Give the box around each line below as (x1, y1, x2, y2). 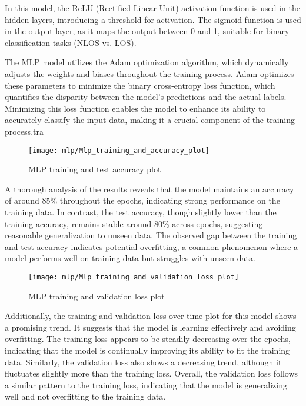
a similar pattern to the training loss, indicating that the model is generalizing (5, 378, 287, 391)
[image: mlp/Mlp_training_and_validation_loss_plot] (28, 272, 239, 281)
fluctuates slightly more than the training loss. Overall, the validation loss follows (5, 367, 298, 380)
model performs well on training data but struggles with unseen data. (5, 252, 255, 264)
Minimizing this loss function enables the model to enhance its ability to (5, 102, 266, 114)
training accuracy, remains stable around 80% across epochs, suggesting (5, 217, 263, 229)
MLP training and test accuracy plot (28, 163, 161, 175)
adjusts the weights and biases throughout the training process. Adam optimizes (5, 67, 294, 79)
